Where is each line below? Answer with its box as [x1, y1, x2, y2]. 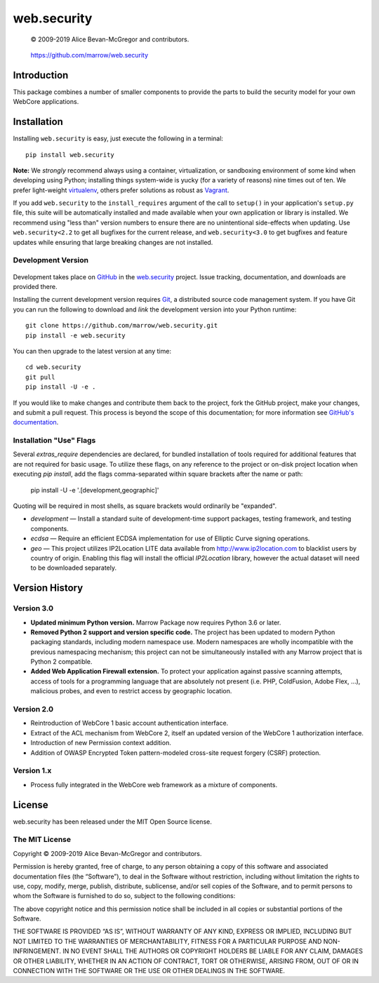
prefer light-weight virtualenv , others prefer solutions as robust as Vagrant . [13, 186, 230, 194]
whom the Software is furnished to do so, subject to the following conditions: [13, 892, 236, 900]
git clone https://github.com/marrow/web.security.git [25, 321, 218, 330]
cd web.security [25, 363, 81, 371]
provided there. [13, 283, 58, 290]
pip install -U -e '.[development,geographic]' [30, 486, 159, 494]
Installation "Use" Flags [13, 436, 96, 446]
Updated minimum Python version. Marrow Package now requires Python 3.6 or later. [30, 618, 281, 627]
